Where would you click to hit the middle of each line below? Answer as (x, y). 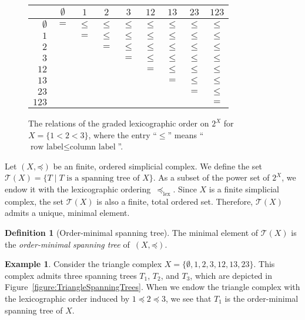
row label (47, 147)
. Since (185, 189)
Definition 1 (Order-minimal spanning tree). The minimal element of (132, 232)
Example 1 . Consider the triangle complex (83, 264)
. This (264, 264)
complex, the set (34, 201)
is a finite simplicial (244, 189)
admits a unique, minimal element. (67, 213)
